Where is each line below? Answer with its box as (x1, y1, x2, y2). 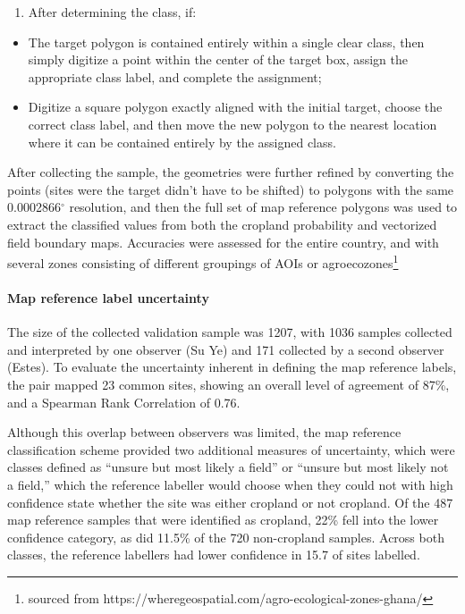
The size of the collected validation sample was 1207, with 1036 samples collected (7, 323, 452, 341)
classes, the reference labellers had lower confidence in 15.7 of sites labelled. (7, 545, 420, 564)
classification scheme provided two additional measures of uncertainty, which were (7, 440, 455, 458)
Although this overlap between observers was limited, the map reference (7, 423, 402, 442)
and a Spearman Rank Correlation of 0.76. (7, 392, 241, 411)
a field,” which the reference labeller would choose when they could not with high (7, 475, 453, 493)
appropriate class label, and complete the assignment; (28, 67, 322, 86)
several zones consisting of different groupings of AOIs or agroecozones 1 (7, 251, 399, 272)
